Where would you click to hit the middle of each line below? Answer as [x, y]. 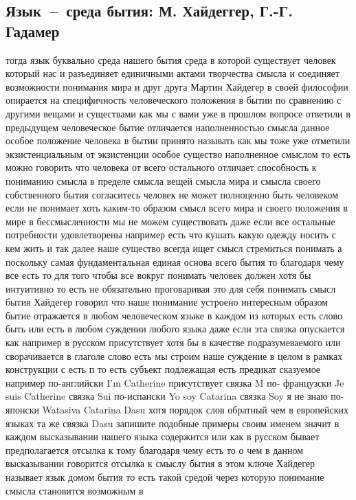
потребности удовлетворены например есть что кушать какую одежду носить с [171, 235]
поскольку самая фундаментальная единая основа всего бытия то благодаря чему [175, 261]
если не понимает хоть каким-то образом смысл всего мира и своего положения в [177, 208]
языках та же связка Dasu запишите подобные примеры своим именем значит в [173, 423]
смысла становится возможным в [75, 490]
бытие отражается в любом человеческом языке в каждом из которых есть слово [174, 315]
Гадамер [33, 31]
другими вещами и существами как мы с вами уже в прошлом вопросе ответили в [178, 113]
